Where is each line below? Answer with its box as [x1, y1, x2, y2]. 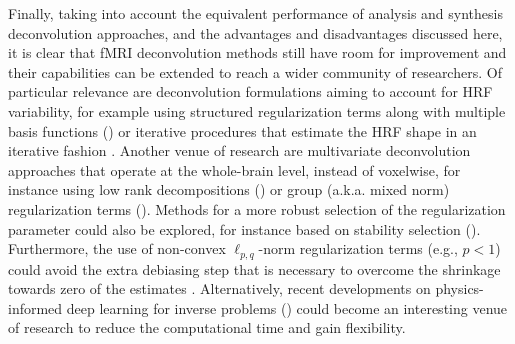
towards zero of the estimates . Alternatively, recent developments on [8, 278, 431, 299]
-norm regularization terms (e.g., [258, 238, 458, 259]
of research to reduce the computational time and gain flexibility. [8, 317, 406, 338]
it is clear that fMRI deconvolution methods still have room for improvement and [8, 42, 507, 63]
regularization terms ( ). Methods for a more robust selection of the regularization [8, 198, 506, 219]
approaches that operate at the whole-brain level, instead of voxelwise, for [8, 159, 461, 180]
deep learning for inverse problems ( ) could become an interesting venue [66, 297, 508, 318]
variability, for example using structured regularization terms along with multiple [8, 100, 506, 121]
